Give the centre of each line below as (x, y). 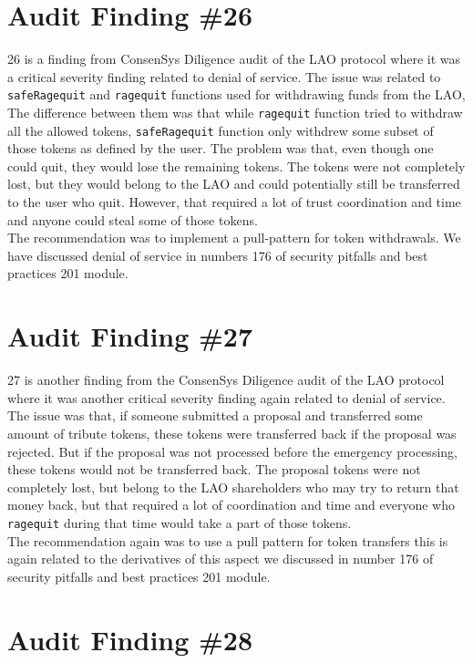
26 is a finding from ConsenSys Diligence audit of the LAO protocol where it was (234, 59)
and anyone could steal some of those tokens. (133, 219)
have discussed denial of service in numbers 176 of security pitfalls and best (218, 255)
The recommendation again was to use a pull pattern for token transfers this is (228, 540)
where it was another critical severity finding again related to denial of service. (226, 397)
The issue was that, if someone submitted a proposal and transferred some (215, 415)
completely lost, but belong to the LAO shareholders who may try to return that (233, 487)
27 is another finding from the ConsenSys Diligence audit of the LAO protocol (226, 380)
